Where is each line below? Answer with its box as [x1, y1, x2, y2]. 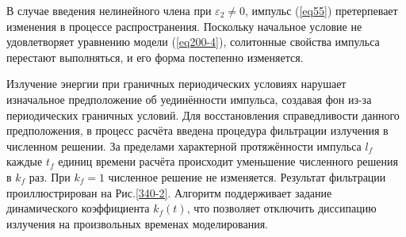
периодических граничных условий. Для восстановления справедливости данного [6, 106, 400, 123]
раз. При [29, 168, 71, 185]
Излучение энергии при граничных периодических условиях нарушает [6, 75, 347, 92]
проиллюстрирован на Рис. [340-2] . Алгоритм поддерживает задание [6, 184, 332, 201]
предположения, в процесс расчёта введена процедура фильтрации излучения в [6, 122, 389, 139]
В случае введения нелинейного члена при [6, 2, 212, 18]
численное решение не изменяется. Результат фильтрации [108, 168, 386, 185]
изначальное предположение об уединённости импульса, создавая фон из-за [6, 90, 372, 107]
